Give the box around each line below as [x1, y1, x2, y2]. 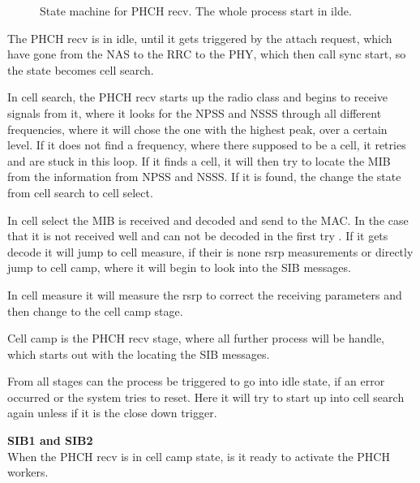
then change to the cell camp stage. [7, 302, 183, 319]
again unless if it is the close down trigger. [7, 404, 217, 421]
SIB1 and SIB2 [7, 432, 93, 449]
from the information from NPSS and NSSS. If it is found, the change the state [7, 168, 401, 185]
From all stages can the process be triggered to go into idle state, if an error [7, 373, 385, 390]
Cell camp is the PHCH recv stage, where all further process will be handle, [7, 330, 384, 347]
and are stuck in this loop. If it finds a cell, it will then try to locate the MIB [7, 152, 391, 169]
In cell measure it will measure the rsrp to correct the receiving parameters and [7, 286, 402, 303]
